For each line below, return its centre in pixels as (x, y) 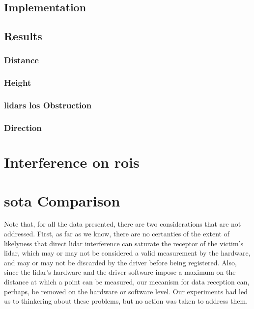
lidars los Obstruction (48, 105)
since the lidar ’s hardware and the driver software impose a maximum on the (120, 272)
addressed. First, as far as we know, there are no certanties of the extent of (117, 234)
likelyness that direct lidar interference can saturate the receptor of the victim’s (124, 243)
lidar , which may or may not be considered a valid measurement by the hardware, (127, 253)
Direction (23, 128)
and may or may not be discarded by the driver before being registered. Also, (120, 262)
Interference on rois (72, 162)
